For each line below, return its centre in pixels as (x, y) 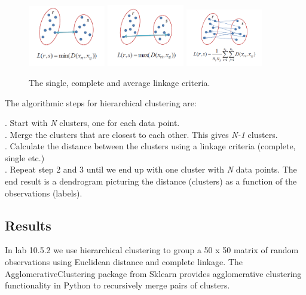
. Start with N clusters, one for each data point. (92, 123)
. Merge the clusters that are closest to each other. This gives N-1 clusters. (141, 134)
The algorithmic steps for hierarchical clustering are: (101, 102)
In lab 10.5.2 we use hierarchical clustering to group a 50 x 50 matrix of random (152, 250)
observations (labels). (44, 193)
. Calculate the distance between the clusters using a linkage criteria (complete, (150, 146)
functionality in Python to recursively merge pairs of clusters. (117, 285)
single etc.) (25, 157)
